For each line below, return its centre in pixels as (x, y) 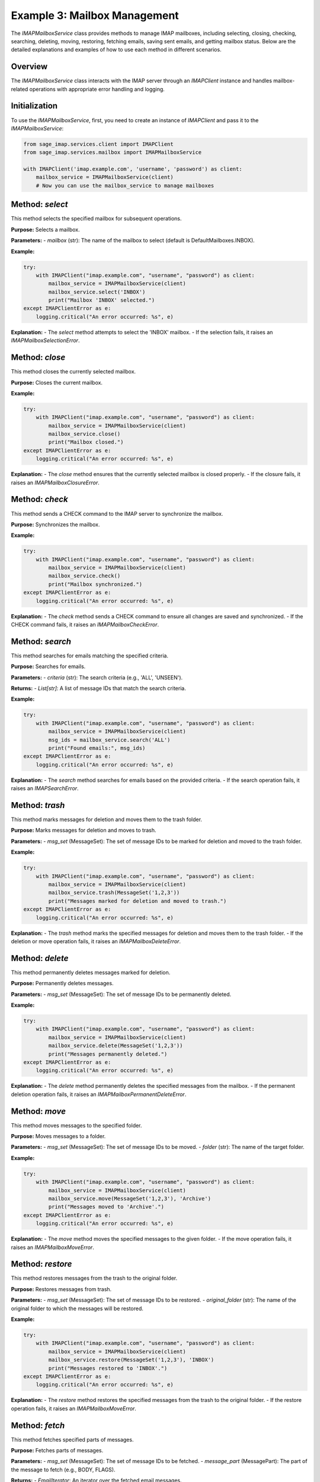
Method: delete (40, 958)
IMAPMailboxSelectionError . (45, 340)
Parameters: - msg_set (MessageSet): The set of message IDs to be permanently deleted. (121, 994)
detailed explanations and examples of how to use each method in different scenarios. (116, 50)
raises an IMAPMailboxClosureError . (55, 483)
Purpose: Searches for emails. (48, 666)
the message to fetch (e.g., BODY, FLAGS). (63, 1470)
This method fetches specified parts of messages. (72, 1439)
